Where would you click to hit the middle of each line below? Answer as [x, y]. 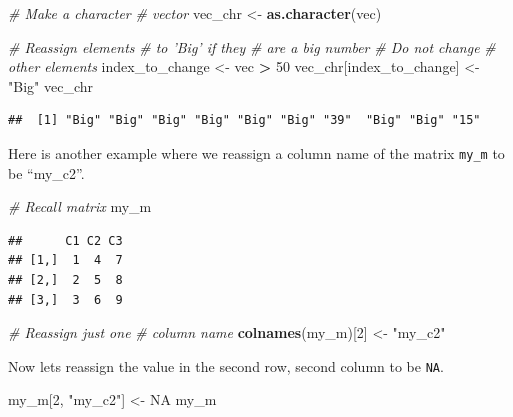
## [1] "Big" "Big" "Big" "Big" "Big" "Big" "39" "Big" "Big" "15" [244, 120]
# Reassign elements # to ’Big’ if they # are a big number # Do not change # [252, 46]
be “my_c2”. [46, 172]
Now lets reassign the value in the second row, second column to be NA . [226, 365]
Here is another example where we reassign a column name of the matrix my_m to [256, 152]
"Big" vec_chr [50, 85]
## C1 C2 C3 [65, 240]
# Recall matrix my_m [80, 206]
